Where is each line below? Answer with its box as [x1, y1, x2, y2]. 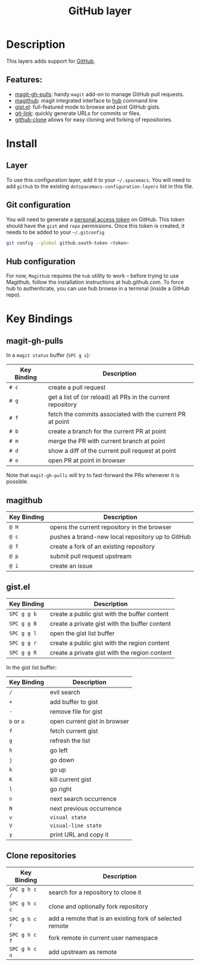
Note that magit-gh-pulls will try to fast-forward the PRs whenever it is [6, 472, 180, 479]
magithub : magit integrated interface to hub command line [14, 97, 158, 104]
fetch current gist [49, 726, 98, 735]
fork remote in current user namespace [48, 933, 158, 942]
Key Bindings [6, 312, 73, 326]
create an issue [49, 562, 93, 570]
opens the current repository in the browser [49, 523, 172, 531]
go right [49, 785, 72, 793]
